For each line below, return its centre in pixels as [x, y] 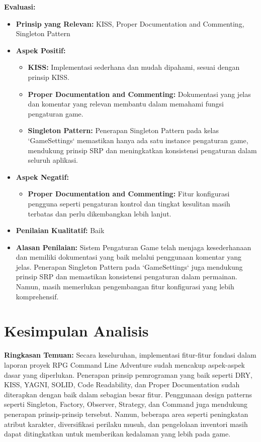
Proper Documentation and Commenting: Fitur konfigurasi [129, 194]
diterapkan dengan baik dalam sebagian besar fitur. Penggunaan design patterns [128, 394]
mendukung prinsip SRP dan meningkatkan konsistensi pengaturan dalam [142, 150]
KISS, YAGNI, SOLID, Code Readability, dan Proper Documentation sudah [122, 384]
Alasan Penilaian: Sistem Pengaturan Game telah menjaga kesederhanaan [134, 247]
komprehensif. [37, 296]
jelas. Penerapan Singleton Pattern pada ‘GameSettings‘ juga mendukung [129, 266]
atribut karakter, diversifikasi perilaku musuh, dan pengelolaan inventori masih [126, 424]
